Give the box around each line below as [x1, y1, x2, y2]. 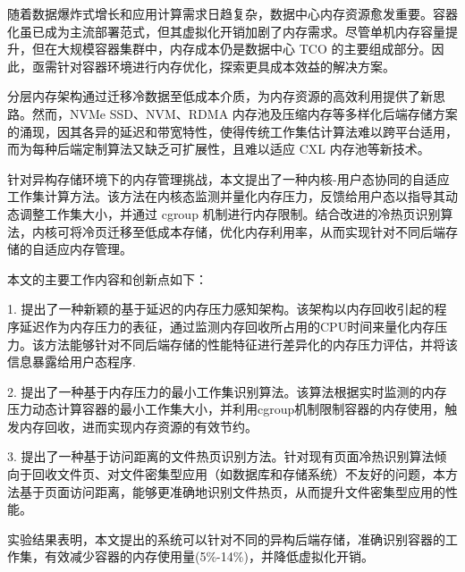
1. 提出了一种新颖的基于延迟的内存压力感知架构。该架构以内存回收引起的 [7, 299, 435, 318]
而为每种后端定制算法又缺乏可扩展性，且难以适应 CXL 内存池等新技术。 [7, 139, 430, 158]
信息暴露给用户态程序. [7, 352, 136, 371]
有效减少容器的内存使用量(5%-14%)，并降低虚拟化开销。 [44, 547, 374, 566]
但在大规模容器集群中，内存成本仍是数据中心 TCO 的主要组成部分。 [31, 39, 432, 58]
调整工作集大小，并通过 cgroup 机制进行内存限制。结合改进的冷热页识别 [19, 204, 441, 223]
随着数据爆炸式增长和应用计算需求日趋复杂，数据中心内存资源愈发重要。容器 [7, 4, 458, 22]
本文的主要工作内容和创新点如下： [7, 269, 207, 288]
